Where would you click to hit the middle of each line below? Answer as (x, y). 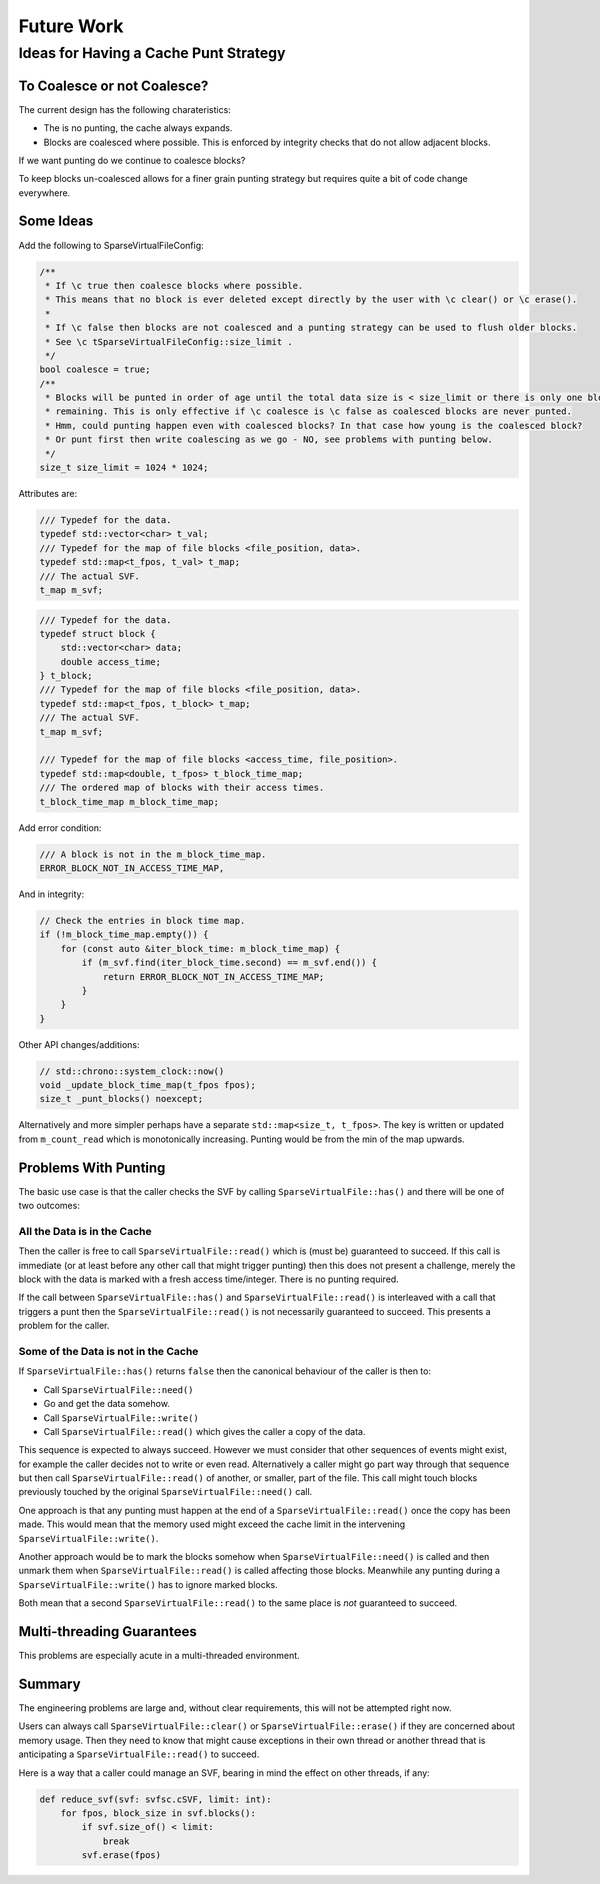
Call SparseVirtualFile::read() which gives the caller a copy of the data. (204, 1431)
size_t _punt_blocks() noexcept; (121, 1099)
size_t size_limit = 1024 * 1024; (124, 468)
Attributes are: (48, 494)
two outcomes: (49, 1206)
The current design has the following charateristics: (125, 109)
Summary (49, 1683)
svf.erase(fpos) (121, 1855)
